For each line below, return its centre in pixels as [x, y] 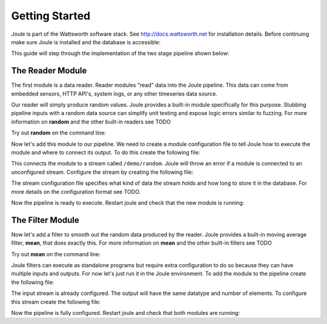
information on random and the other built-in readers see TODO [91, 122]
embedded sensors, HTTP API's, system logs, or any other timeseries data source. [114, 93]
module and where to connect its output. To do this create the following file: [106, 152]
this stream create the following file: [56, 302]
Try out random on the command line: [58, 133]
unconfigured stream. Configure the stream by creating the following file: [102, 172]
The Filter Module [45, 220]
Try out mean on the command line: [56, 254]
